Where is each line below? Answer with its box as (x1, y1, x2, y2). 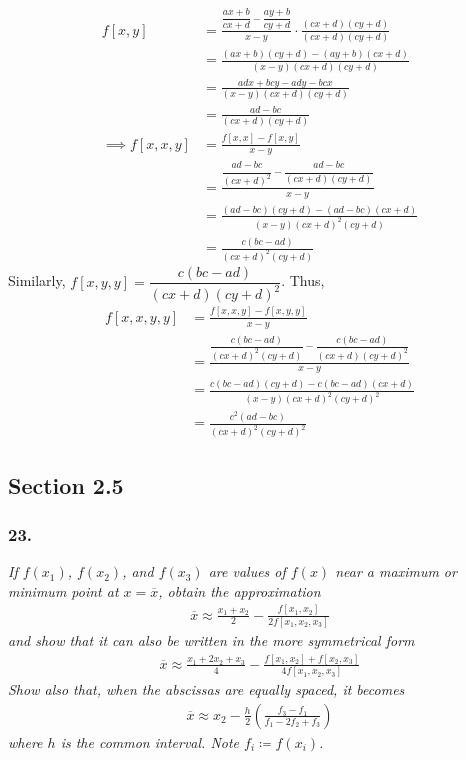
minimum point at (8, 580, 119, 601)
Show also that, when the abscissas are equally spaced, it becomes (8, 679, 405, 700)
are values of (208, 561, 286, 582)
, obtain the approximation (158, 580, 321, 601)
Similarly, (8, 270, 66, 291)
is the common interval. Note (60, 731, 240, 752)
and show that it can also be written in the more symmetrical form (8, 629, 415, 650)
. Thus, (281, 270, 325, 291)
